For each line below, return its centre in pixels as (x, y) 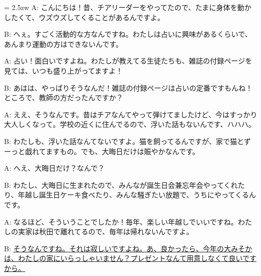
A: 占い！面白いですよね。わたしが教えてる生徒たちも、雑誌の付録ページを (128, 61)
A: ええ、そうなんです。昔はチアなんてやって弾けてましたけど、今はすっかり (131, 114)
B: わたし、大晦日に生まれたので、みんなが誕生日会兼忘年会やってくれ (121, 185)
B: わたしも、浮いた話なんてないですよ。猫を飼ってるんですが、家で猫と (124, 141)
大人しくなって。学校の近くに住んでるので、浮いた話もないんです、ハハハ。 (130, 124)
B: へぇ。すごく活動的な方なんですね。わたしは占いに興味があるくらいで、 (128, 34)
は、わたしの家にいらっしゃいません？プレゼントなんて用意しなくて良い (123, 258)
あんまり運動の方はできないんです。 (63, 44)
